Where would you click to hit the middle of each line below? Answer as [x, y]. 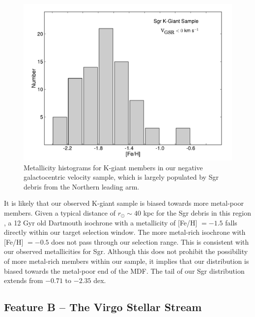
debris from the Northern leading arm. [82, 186]
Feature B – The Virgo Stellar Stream [103, 307]
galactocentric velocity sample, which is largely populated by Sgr [121, 177]
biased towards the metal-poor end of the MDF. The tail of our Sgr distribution [124, 270]
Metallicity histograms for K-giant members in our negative [113, 167]
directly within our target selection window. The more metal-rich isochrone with [125, 232]
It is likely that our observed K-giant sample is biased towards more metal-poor [124, 203]
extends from [24, 280]
